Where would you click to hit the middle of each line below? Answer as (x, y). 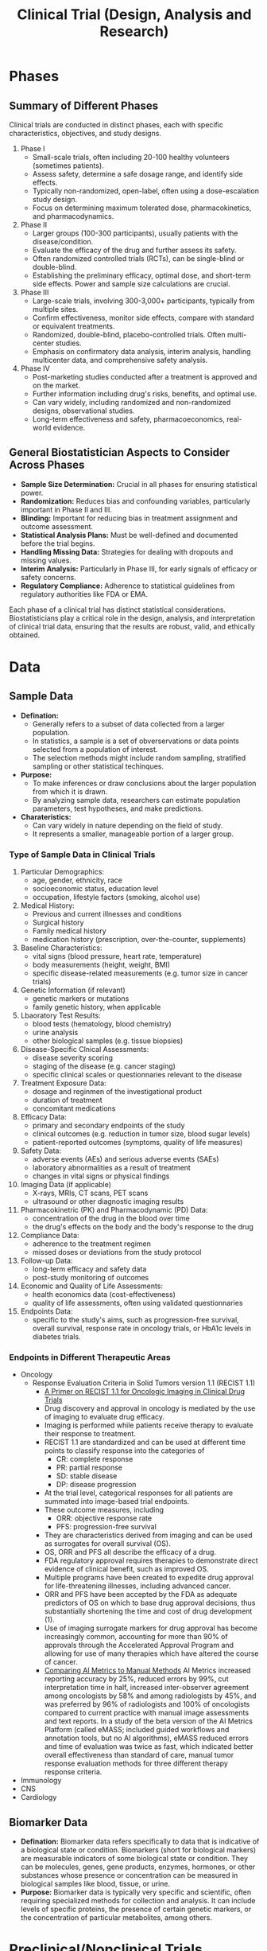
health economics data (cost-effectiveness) (104, 1295)
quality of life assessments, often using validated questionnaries (137, 1303)
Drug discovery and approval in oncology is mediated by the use (150, 1408)
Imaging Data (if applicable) (66, 1185)
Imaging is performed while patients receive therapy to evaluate (149, 1425)
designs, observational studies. (83, 411)
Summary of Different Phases (83, 105)
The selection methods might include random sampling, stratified (139, 757)
